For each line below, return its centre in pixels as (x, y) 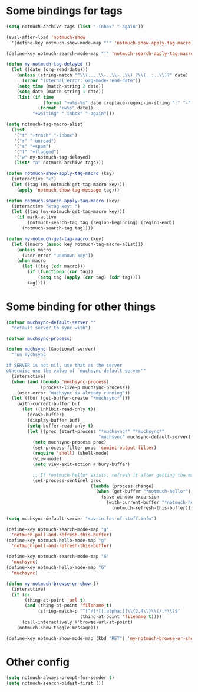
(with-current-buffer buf (49, 404)
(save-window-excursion (130, 497)
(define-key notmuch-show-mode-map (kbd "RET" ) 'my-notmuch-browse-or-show (101, 638)
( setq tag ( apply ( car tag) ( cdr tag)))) (89, 277)
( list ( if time (35, 97)
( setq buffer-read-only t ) (60, 426)
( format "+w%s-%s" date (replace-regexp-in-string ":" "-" (117, 103)
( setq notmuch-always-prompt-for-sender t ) (60, 678)
